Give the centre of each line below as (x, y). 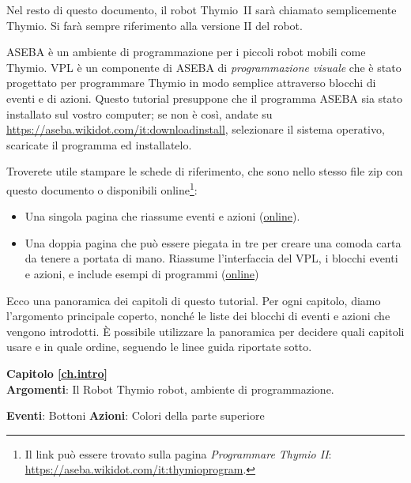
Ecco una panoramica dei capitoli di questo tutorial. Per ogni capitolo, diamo (194, 300)
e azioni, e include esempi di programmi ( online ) (142, 273)
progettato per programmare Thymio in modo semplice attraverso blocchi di (191, 83)
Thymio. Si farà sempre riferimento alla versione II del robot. (155, 25)
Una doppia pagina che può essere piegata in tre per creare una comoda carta (213, 242)
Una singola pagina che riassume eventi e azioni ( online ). (162, 216)
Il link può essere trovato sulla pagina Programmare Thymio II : (178, 453)
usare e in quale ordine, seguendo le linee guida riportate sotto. (159, 347)
